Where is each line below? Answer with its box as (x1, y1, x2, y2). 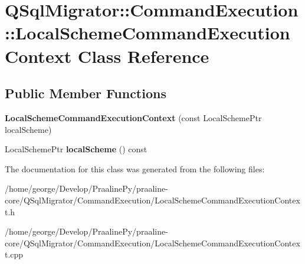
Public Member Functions (5, 84, 166, 102)
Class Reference (77, 44, 209, 68)
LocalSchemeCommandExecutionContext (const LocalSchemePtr (5, 111, 262, 123)
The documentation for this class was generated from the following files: (5, 162, 265, 175)
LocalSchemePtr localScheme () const (5, 143, 147, 155)
